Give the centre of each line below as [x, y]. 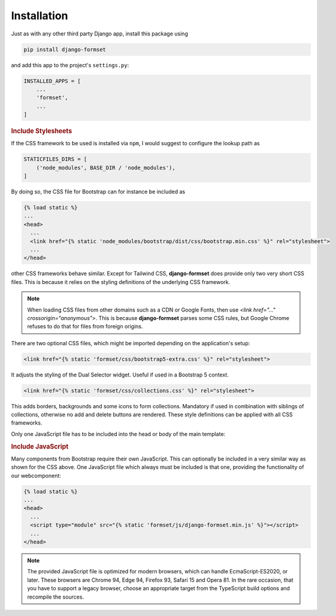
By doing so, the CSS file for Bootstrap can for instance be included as [98, 192]
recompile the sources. [55, 597]
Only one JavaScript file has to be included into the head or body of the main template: [118, 434]
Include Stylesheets [42, 131]
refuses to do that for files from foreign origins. [85, 327]
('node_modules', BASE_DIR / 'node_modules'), [106, 168]
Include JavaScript [40, 446]
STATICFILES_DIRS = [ [55, 159]
